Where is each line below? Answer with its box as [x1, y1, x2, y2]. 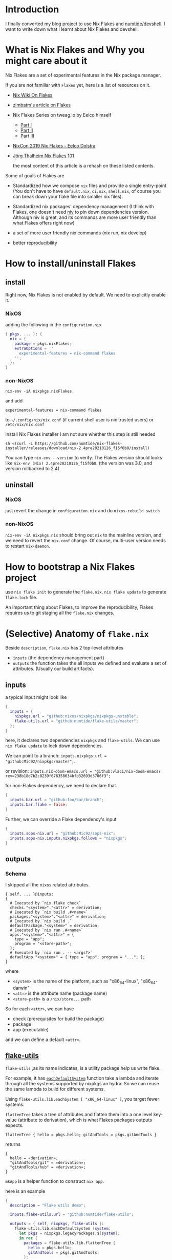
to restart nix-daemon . [5, 543, 50, 549]
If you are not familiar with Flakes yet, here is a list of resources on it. [5, 82, 151, 88]
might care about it [5, 55, 88, 67]
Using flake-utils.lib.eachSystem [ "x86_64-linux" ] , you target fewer [5, 1096, 160, 1102]
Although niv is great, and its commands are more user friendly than [12, 214, 157, 220]
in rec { [18, 1235, 38, 1240]
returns [5, 1141, 21, 1147]
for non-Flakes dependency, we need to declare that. [5, 783, 118, 789]
